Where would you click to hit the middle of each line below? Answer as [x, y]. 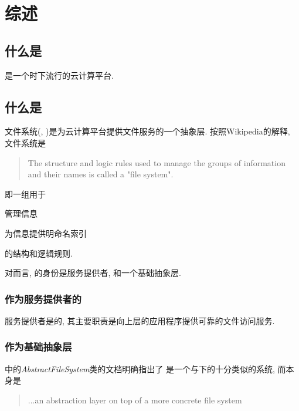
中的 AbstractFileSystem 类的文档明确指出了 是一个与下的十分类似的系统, [140, 368]
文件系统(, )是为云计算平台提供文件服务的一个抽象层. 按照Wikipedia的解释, [147, 131]
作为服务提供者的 [43, 299]
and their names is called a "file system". [101, 174]
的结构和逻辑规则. [39, 253]
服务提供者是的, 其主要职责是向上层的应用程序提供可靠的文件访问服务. [140, 320]
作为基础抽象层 [38, 347]
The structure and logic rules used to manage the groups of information [157, 162]
